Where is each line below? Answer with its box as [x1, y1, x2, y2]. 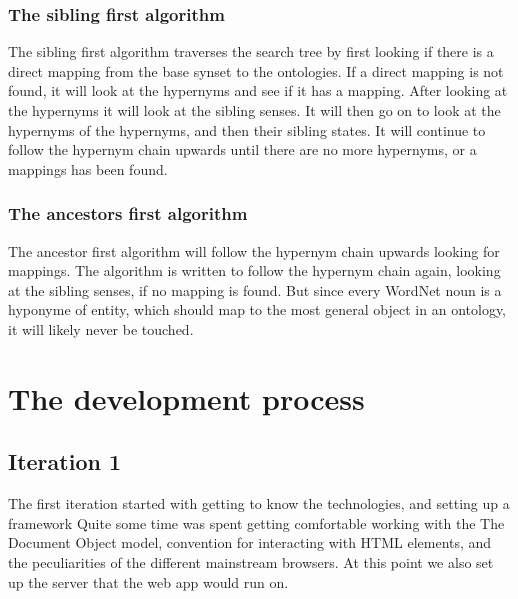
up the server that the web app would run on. [8, 571, 289, 592]
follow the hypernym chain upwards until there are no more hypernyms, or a [8, 139, 477, 160]
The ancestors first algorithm [8, 201, 248, 226]
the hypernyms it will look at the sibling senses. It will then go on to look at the [8, 100, 501, 120]
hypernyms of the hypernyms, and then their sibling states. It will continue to [8, 119, 486, 140]
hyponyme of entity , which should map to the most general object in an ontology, [8, 299, 507, 320]
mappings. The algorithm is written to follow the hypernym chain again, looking [8, 260, 501, 281]
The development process [8, 377, 365, 418]
